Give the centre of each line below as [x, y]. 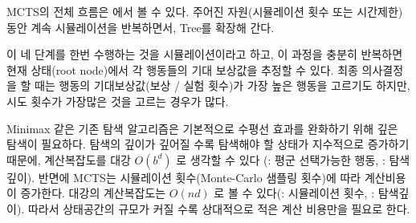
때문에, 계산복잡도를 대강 [69, 159]
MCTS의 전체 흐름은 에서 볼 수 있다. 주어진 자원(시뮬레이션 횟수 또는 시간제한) [205, 11]
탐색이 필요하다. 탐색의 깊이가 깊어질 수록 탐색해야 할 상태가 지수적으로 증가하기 [208, 144]
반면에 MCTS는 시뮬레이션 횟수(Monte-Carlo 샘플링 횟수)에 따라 [200, 177]
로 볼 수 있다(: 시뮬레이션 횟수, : [294, 193]
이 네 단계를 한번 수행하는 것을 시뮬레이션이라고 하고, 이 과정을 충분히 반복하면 [205, 54]
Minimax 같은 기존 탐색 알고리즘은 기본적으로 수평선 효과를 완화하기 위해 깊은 [202, 128]
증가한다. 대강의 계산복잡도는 [93, 193]
